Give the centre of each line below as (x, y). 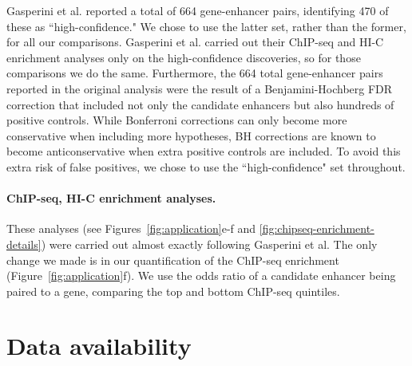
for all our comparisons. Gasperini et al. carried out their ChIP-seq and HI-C (195, 42)
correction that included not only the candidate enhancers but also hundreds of (200, 104)
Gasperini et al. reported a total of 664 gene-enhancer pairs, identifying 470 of (198, 10)
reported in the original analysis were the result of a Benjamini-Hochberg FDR (200, 88)
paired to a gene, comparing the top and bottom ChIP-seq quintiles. (173, 291)
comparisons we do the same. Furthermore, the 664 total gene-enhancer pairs (195, 73)
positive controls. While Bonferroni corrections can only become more (177, 120)
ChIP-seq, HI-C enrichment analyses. (111, 198)
